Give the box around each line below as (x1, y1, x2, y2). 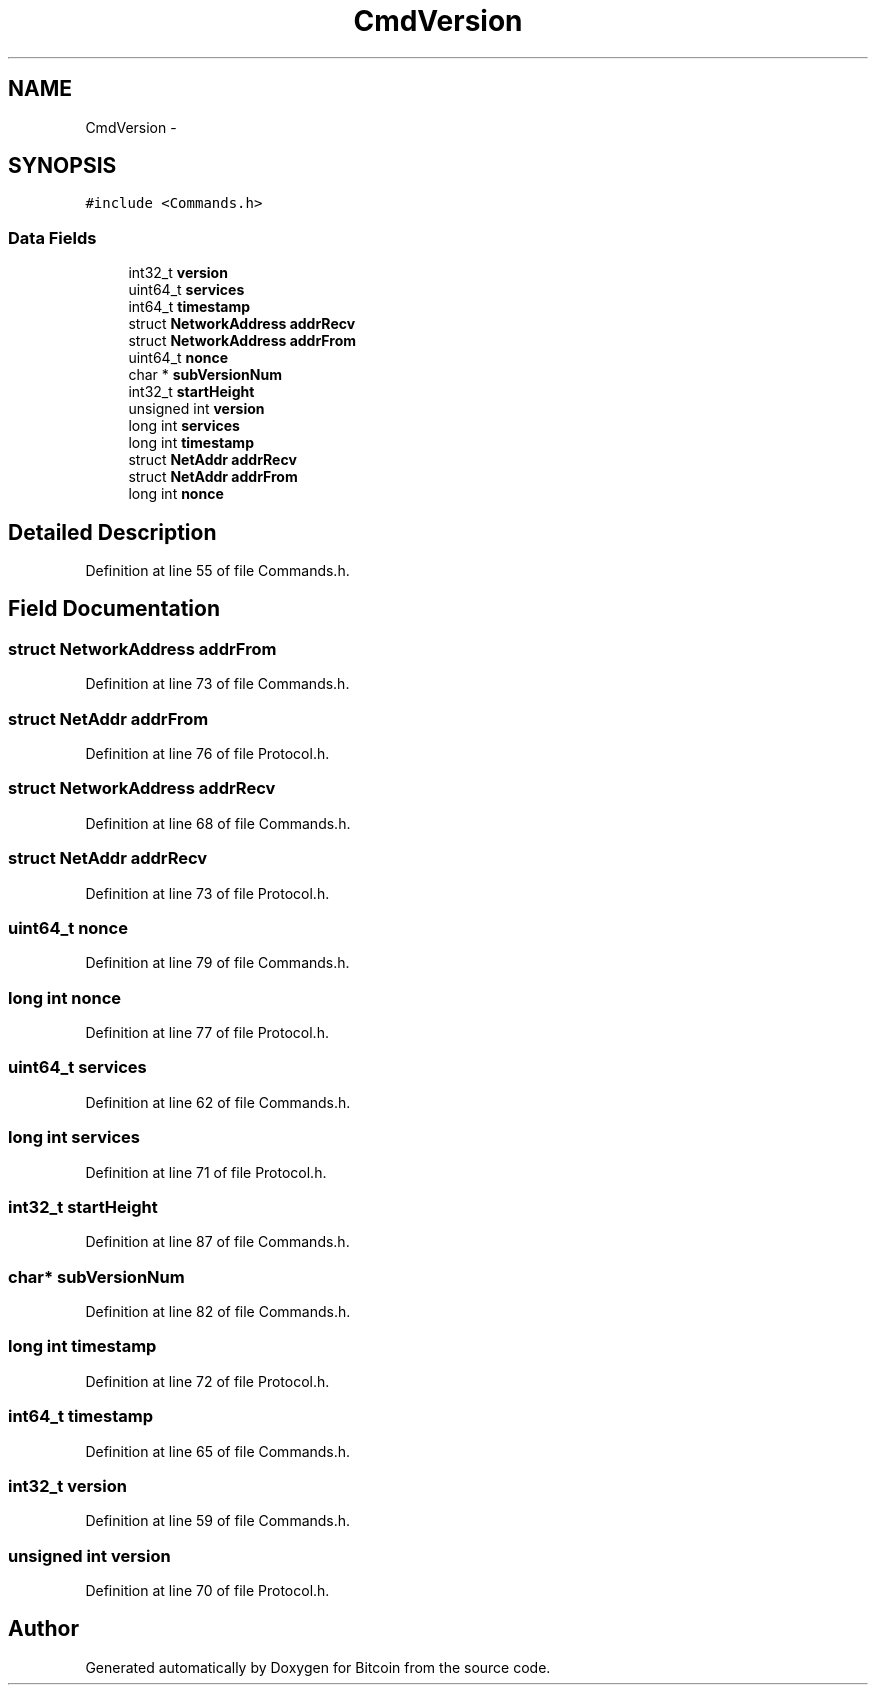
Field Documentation (8, 596, 220, 622)
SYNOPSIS (8, 153, 117, 179)
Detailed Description (8, 519, 217, 545)
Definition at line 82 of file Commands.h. (85, 1303, 351, 1320)
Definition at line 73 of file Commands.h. (85, 675, 350, 693)
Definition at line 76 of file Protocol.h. (85, 745, 330, 762)
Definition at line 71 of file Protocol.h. (85, 1163, 327, 1181)
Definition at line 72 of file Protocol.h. (85, 1372, 330, 1390)
